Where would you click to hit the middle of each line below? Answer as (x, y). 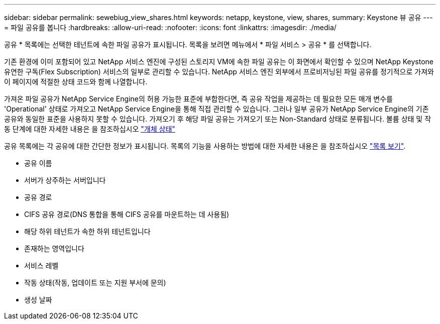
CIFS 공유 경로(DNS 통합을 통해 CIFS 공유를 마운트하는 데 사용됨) (127, 214)
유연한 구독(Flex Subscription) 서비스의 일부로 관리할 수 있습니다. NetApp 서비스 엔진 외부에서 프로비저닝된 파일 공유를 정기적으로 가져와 (219, 72)
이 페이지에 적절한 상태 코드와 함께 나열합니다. (76, 82)
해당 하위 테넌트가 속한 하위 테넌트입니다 (87, 231)
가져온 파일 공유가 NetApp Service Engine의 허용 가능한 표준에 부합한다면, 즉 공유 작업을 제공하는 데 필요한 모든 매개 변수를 (198, 99)
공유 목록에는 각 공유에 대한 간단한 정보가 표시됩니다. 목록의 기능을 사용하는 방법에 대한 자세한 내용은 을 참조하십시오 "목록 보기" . (205, 146)
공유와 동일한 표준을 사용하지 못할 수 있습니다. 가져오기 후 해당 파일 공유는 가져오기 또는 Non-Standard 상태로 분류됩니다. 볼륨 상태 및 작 (218, 119)
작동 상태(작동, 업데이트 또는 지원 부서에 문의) (95, 283)
